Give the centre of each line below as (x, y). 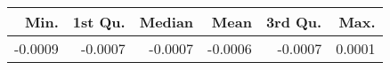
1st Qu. (99, 22)
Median (167, 22)
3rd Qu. (294, 22)
